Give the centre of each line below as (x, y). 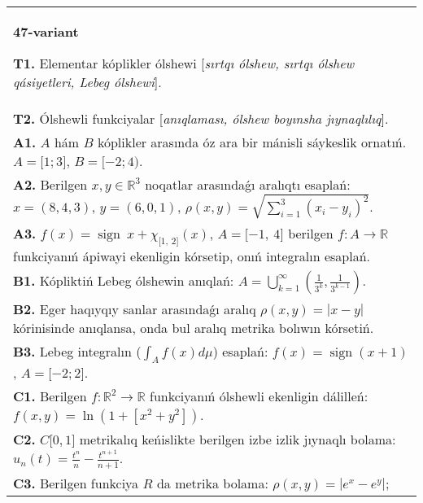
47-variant (46, 31)
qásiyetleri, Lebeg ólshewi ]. (87, 82)
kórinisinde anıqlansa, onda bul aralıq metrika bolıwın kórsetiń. (194, 327)
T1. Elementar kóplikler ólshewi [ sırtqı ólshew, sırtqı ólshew (184, 63)
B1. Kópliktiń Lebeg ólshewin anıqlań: (124, 280)
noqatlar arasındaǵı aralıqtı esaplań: (248, 184)
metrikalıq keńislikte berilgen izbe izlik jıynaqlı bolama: (238, 439)
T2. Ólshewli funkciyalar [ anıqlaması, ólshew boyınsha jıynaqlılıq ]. (201, 118)
